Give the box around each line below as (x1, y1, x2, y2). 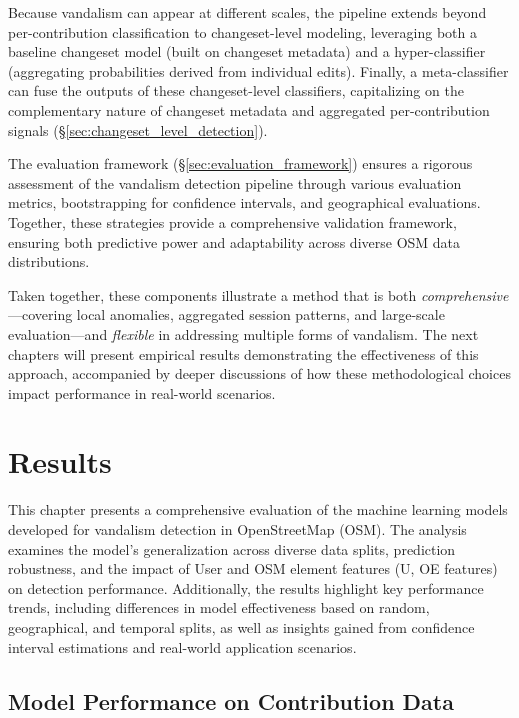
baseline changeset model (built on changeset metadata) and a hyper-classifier (8, 41, 486, 62)
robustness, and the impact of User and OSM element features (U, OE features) (8, 558, 498, 579)
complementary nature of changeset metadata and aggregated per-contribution (8, 99, 490, 120)
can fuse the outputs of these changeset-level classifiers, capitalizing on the (8, 80, 464, 101)
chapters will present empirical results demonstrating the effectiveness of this (8, 343, 479, 364)
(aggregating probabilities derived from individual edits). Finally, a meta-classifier (8, 60, 509, 81)
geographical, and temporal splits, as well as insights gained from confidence (8, 616, 475, 637)
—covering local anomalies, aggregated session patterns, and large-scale (8, 304, 445, 325)
